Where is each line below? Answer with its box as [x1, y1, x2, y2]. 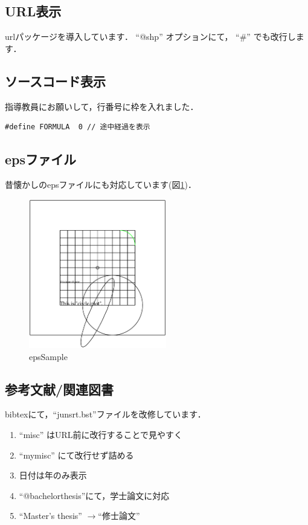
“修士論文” [98, 509, 140, 522]
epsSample [29, 350, 68, 362]
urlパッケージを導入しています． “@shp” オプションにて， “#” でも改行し [5, 30, 296, 43]
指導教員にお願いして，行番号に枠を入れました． [5, 100, 199, 112]
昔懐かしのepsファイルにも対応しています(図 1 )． [5, 178, 196, 190]
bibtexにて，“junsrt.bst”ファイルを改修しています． [5, 408, 206, 420]
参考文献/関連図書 [5, 379, 114, 398]
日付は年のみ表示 [19, 469, 87, 482]
